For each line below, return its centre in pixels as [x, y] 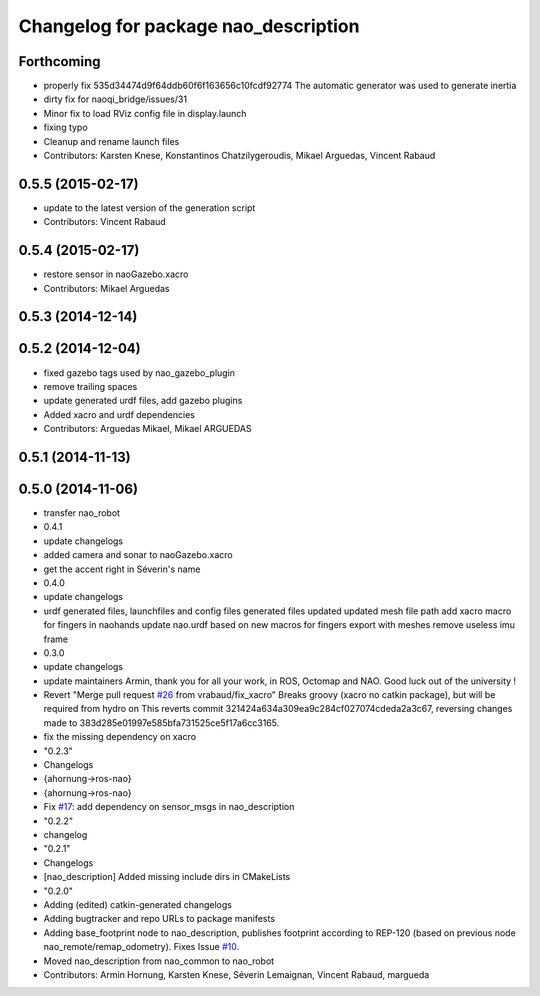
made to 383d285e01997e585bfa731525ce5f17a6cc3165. [161, 722]
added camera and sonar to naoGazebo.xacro [138, 555]
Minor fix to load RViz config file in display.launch [145, 113]
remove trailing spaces [90, 386]
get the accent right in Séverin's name [122, 569]
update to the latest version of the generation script [149, 207]
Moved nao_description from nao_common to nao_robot [159, 961]
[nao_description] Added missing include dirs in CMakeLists [167, 877]
